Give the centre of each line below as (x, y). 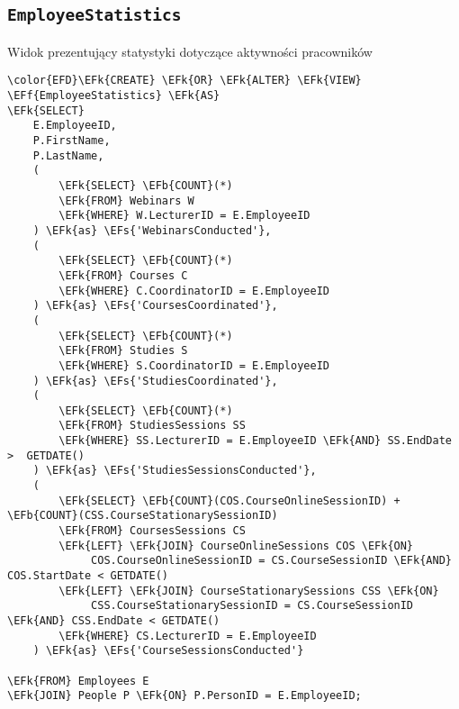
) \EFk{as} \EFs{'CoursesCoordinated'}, (155, 306)
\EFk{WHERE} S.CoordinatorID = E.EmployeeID (194, 365)
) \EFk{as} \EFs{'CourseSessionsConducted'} (168, 651)
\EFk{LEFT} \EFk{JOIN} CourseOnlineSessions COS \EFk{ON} (236, 545)
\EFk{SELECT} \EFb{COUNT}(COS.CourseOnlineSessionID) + (229, 500)
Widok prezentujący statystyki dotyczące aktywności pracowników (190, 51)
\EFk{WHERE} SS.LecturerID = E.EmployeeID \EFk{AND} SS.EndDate (255, 441)
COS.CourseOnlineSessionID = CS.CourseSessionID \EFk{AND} (271, 561)
